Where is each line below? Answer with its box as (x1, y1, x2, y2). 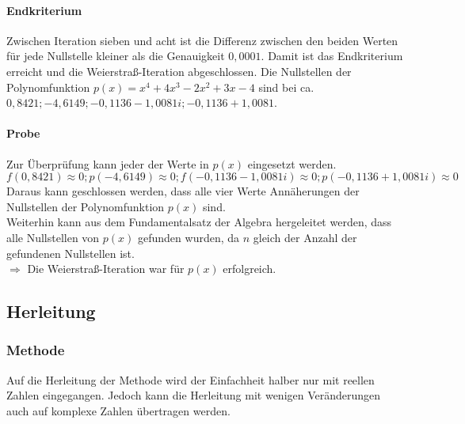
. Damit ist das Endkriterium (261, 47, 403, 64)
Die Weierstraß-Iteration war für (27, 260, 185, 277)
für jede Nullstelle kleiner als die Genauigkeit (6, 47, 225, 64)
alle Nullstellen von (6, 229, 100, 245)
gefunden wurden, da (138, 229, 240, 245)
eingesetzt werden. (247, 155, 337, 172)
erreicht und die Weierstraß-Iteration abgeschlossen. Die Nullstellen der (6, 62, 352, 79)
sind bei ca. (258, 78, 314, 95)
